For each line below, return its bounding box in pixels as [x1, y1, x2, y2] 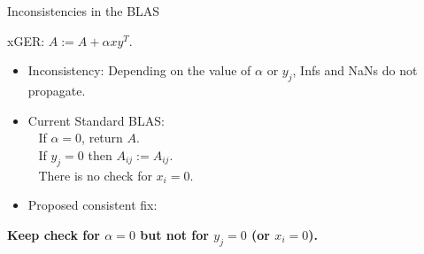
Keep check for [7, 225, 100, 243]
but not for [140, 225, 209, 243]
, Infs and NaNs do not [292, 61, 418, 80]
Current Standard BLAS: [27, 111, 165, 129]
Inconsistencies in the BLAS [7, 2, 160, 19]
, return [81, 128, 123, 147]
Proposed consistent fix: [27, 196, 158, 214]
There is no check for [38, 165, 152, 184]
